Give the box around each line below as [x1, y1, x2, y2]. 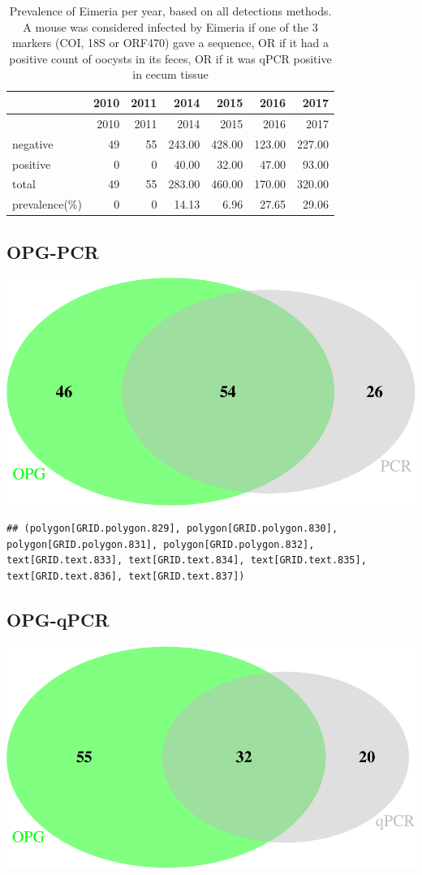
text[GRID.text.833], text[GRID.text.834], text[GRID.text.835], [6, 554, 367, 567]
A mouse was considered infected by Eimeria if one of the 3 [23, 18, 318, 35]
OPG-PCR [6, 239, 99, 264]
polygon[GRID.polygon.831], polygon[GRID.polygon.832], [6, 538, 315, 550]
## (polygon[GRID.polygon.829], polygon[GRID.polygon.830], [6, 523, 338, 535]
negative [12, 135, 54, 152]
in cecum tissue [132, 66, 209, 83]
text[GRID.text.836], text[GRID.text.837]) [6, 571, 245, 583]
